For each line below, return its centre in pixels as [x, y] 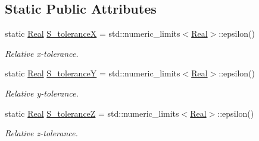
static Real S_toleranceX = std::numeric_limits [93, 33]
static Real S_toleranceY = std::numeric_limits [93, 73]
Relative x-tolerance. [42, 53]
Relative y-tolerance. [42, 93]
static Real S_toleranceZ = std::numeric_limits [92, 113]
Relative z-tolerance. [41, 133]
